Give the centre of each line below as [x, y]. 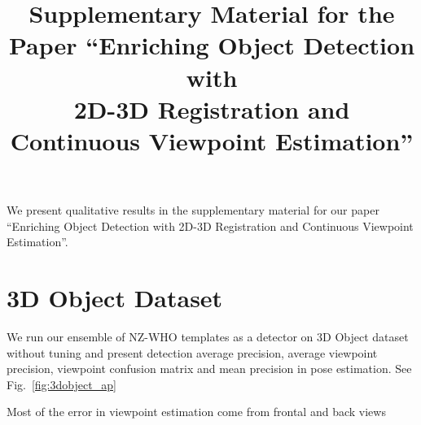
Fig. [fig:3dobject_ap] [61, 384]
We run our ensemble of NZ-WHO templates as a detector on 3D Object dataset [208, 337]
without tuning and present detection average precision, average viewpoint [192, 352]
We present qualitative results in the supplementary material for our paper [193, 210]
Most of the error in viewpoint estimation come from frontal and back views [196, 412]
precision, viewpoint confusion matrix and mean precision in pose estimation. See [209, 369]
